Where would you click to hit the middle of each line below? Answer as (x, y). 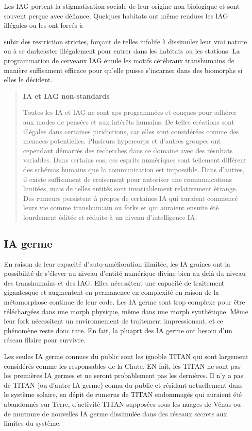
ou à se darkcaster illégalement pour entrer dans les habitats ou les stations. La (122, 51)
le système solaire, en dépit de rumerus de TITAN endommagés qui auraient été (123, 394)
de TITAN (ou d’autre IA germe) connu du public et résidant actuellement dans (123, 385)
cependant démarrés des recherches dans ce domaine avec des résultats (128, 150)
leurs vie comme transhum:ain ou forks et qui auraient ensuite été (121, 207)
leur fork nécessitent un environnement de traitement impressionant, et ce (114, 321)
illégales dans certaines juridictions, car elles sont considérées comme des (131, 131)
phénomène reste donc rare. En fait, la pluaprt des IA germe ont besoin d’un (118, 330)
